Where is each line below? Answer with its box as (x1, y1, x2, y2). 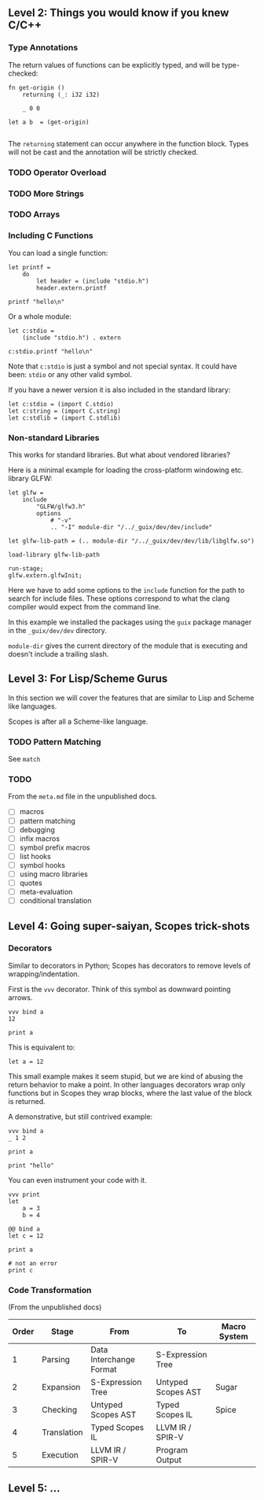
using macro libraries (19, 869, 88, 879)
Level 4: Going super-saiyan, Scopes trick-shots (8, 919, 250, 932)
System (218, 1331, 249, 1342)
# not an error (8, 1259, 58, 1267)
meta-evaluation (19, 887, 73, 897)
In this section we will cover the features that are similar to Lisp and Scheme (8, 693, 255, 702)
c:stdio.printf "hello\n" (8, 347, 93, 355)
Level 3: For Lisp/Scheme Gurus (8, 672, 168, 686)
